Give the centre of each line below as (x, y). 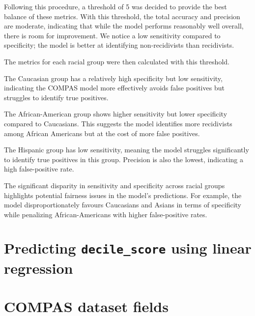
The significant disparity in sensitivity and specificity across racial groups (114, 185)
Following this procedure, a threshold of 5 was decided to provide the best (115, 6)
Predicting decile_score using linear (128, 248)
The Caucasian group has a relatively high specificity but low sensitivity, (113, 78)
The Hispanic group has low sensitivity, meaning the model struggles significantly (127, 150)
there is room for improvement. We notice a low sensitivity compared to (112, 35)
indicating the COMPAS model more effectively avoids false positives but (114, 88)
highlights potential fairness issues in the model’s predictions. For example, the (123, 195)
